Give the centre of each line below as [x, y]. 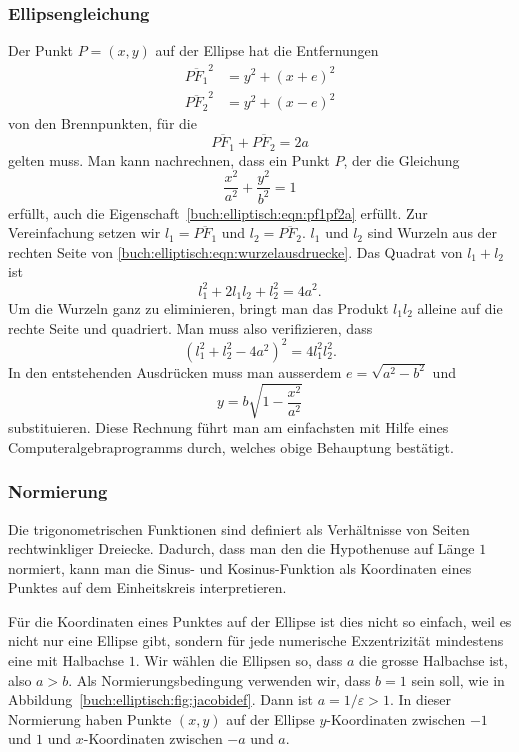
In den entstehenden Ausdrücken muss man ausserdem [175, 371]
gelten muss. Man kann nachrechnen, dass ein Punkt [169, 159]
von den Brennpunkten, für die [102, 123]
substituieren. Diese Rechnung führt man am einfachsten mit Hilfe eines [228, 427]
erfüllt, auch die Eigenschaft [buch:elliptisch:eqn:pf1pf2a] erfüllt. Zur [218, 212]
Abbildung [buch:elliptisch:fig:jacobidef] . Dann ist [160, 699]
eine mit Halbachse [66, 660]
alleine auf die [460, 307]
